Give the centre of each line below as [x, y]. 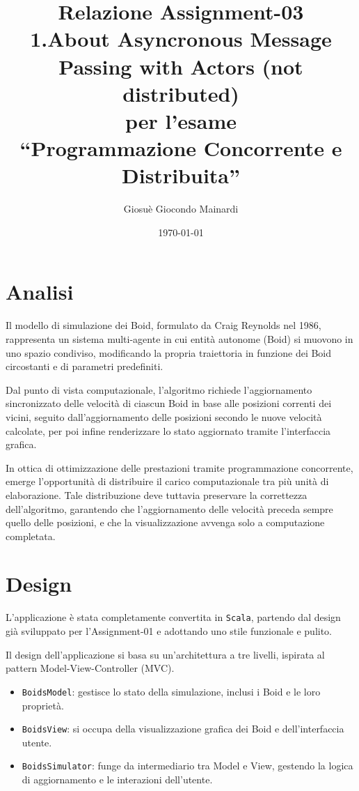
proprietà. [43, 705]
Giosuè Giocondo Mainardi [181, 209]
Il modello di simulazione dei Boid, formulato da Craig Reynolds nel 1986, [163, 325]
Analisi [40, 292]
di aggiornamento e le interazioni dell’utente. [117, 779]
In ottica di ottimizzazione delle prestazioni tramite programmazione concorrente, [179, 467]
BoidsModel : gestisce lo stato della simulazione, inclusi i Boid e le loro [171, 691]
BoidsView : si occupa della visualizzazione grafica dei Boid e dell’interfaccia [183, 729]
